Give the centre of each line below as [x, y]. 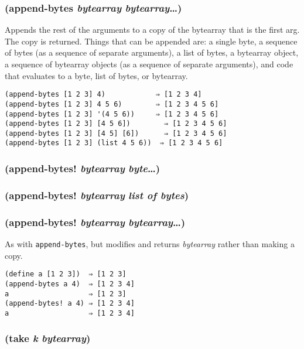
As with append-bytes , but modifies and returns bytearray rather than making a [150, 244]
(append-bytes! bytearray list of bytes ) [97, 195]
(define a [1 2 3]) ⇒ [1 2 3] [66, 274]
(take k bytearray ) [48, 338]
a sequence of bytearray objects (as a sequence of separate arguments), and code [149, 64]
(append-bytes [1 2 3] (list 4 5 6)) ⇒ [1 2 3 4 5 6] [114, 143]
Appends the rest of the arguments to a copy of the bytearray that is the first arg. [152, 30]
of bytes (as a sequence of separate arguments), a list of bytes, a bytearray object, [152, 52]
